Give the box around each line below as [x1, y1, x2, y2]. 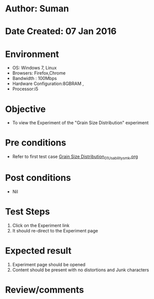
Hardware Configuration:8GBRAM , [12, 80, 84, 87]
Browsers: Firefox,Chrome [12, 70, 66, 76]
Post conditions [5, 172, 71, 184]
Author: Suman [5, 3, 69, 14]
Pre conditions [5, 137, 66, 149]
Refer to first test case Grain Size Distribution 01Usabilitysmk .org [12, 153, 138, 160]
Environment [5, 48, 59, 60]
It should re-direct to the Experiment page [12, 227, 98, 233]
